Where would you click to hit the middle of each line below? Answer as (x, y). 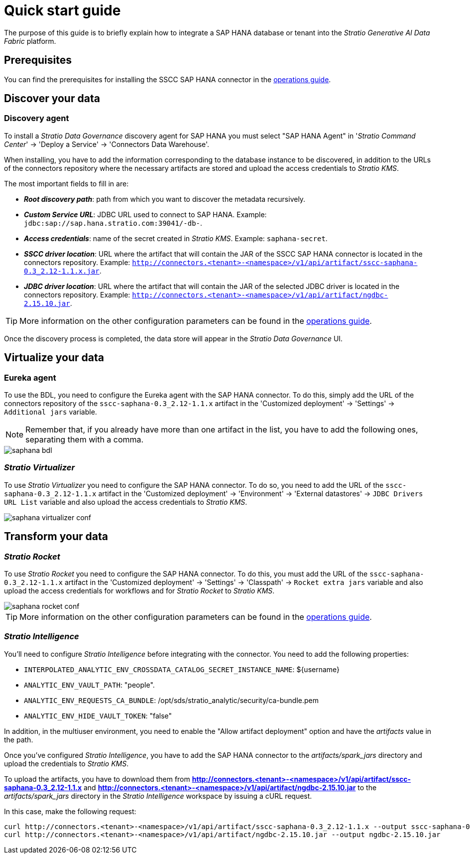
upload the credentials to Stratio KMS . (66, 763)
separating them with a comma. (85, 440)
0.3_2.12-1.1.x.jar (62, 271)
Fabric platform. (30, 41)
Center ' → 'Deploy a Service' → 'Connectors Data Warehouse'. (107, 144)
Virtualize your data (54, 358)
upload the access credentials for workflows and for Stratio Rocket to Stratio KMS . (139, 591)
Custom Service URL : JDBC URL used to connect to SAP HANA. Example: (145, 214)
